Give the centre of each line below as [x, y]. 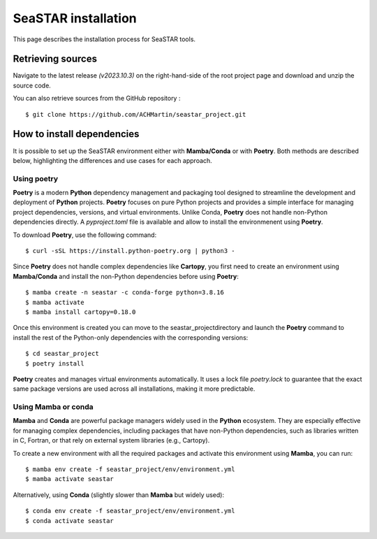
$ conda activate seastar [70, 520]
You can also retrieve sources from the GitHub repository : [97, 99]
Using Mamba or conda [53, 407]
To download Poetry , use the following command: [85, 235]
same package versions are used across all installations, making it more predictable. [134, 389]
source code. [32, 85]
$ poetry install [55, 363]
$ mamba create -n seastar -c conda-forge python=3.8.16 [125, 293]
